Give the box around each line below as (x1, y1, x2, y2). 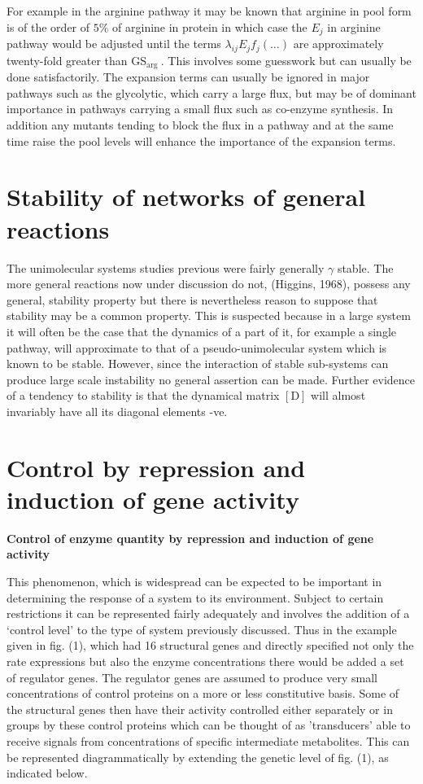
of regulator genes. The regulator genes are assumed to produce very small (7, 668, 378, 685)
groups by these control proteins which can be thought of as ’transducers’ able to (7, 716, 411, 734)
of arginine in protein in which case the (112, 18, 307, 35)
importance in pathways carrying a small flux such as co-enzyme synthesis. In (7, 100, 394, 117)
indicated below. (7, 764, 88, 782)
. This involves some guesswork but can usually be (160, 51, 412, 68)
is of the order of (7, 18, 90, 35)
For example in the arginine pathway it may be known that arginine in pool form (7, 2, 412, 19)
